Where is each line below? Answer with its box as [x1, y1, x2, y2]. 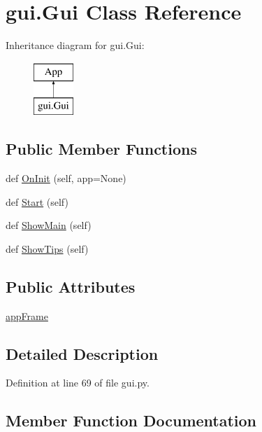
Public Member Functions [6, 138, 197, 160]
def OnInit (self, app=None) [6, 171, 126, 186]
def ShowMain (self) [6, 218, 92, 232]
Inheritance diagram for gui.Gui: [6, 38, 145, 53]
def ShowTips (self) [6, 241, 89, 256]
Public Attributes [6, 275, 136, 297]
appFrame [6, 308, 48, 323]
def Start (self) [6, 194, 68, 209]
